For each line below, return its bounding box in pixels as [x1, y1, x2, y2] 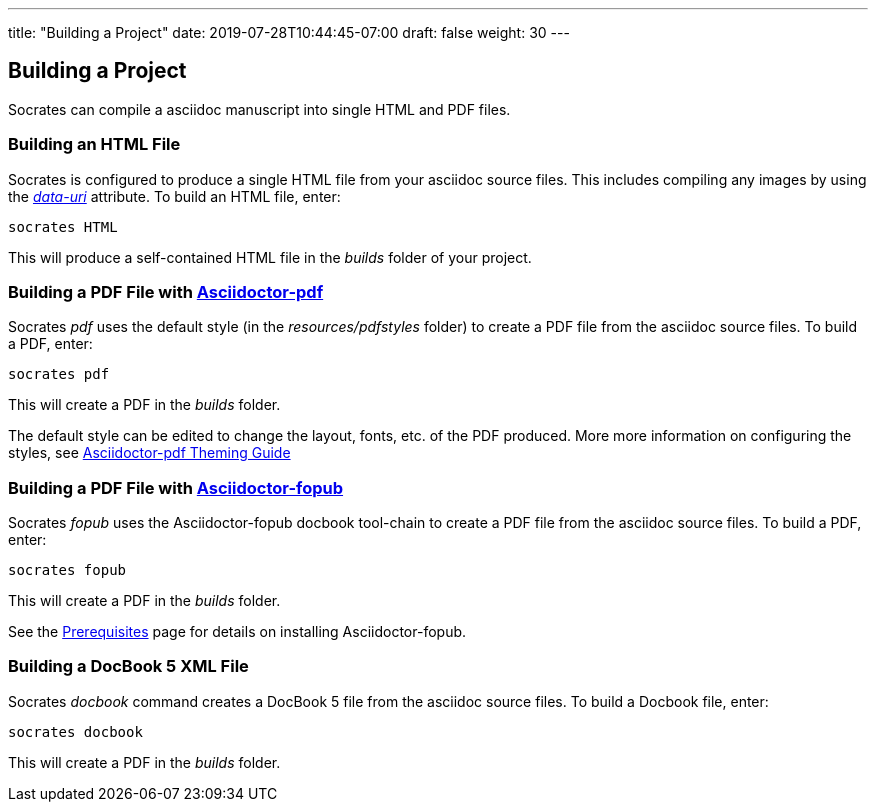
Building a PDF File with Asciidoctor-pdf [8, 281, 324, 302]
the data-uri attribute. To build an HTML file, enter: [8, 187, 341, 205]
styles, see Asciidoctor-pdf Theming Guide [8, 444, 291, 462]
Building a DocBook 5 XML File [8, 656, 249, 677]
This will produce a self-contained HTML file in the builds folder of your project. [8, 248, 532, 266]
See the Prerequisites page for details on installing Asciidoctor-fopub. [8, 623, 467, 641]
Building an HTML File [8, 134, 181, 155]
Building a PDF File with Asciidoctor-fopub [8, 477, 344, 498]
